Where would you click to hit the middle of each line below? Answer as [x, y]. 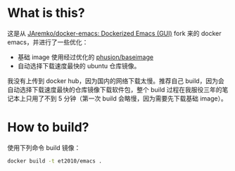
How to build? [48, 127]
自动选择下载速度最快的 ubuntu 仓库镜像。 [79, 65]
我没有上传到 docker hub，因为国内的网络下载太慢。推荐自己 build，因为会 [116, 81]
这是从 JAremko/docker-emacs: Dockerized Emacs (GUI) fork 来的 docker [114, 33]
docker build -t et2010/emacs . [55, 161]
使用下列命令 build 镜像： [44, 147]
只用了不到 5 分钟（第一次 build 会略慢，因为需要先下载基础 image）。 [126, 98]
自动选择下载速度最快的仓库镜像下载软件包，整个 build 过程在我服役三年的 [115, 89]
